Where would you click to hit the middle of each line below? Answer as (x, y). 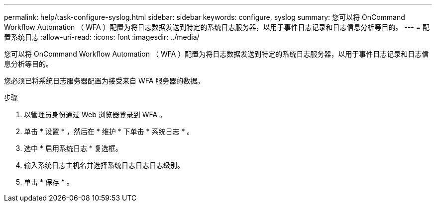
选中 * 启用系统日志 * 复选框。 (73, 148)
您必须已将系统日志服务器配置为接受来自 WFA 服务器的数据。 (104, 81)
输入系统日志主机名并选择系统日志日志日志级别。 (104, 165)
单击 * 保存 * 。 (49, 182)
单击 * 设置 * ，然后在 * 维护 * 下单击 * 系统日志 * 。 (109, 131)
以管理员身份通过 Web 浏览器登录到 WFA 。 (95, 114)
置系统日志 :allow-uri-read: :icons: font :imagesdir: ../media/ (102, 37)
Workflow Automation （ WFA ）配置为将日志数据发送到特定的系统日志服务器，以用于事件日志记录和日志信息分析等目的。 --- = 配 (217, 27)
